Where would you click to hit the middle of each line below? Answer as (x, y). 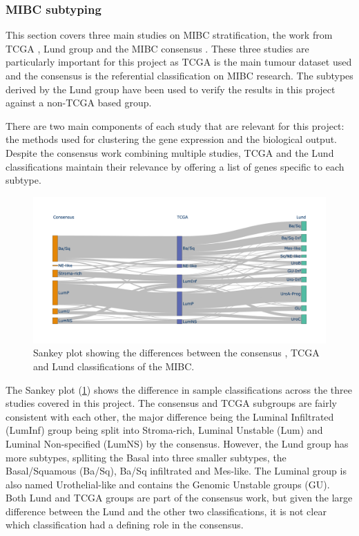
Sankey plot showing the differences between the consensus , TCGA (176, 353)
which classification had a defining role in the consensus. (125, 525)
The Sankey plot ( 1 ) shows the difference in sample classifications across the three (179, 389)
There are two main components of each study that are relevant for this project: (175, 125)
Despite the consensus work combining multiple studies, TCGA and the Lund (170, 152)
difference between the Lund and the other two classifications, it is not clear (166, 511)
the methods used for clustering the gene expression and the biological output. (172, 139)
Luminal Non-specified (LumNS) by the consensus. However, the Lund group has (177, 443)
